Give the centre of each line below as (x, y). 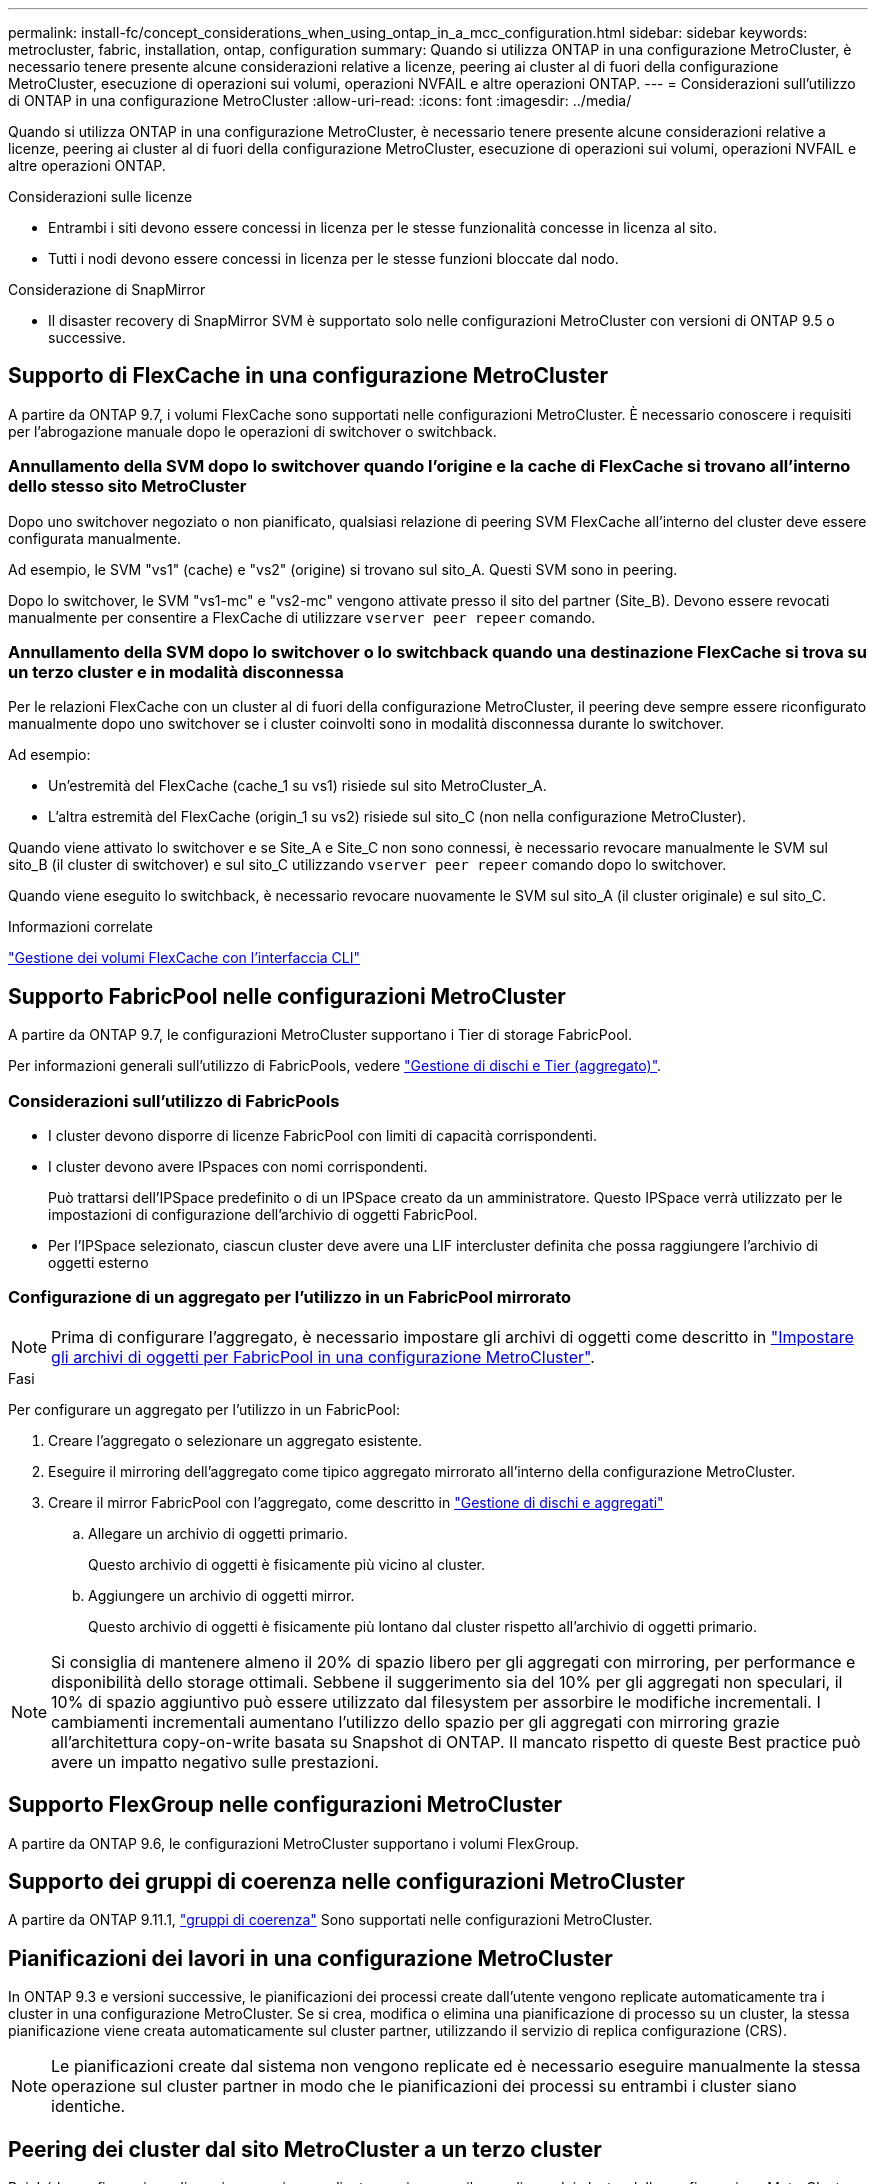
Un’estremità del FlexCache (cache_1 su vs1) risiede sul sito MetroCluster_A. (297, 786)
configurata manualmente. (94, 538)
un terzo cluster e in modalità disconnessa (176, 671)
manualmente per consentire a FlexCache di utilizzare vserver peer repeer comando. (302, 617)
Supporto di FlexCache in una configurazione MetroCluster (308, 376)
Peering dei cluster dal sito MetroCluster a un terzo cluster (305, 2149)
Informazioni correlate (80, 927)
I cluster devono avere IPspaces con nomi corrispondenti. (238, 1166)
